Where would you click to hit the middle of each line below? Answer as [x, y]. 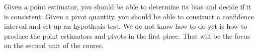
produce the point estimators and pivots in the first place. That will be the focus [127, 35]
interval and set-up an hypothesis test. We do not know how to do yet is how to [126, 26]
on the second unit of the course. [54, 45]
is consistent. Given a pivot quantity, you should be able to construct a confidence [129, 16]
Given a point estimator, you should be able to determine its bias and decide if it [128, 6]
